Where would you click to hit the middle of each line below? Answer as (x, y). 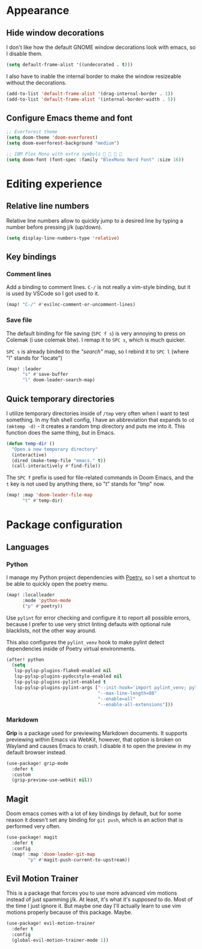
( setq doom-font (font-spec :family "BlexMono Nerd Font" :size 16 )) (95, 160)
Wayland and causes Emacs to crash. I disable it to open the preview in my (99, 746)
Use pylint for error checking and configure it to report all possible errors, (99, 617)
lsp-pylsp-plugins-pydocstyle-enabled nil (68, 676)
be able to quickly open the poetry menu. (57, 583)
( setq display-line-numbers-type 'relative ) (63, 238)
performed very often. (34, 827)
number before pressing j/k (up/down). (54, 227)
